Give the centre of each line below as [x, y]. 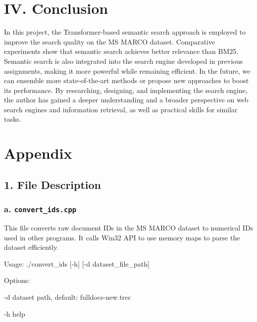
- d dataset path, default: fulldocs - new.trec [68, 297]
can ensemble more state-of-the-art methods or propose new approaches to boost [127, 80]
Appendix [38, 153]
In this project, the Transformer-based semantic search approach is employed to [125, 32]
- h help [15, 313]
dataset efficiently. [31, 247]
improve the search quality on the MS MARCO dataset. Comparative [110, 41]
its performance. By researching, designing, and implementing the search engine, [126, 90]
